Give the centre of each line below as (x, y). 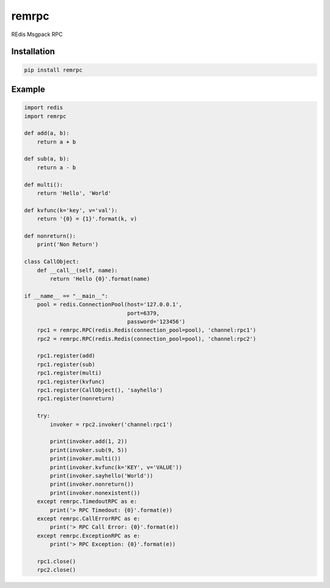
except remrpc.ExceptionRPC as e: (89, 536)
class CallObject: (52, 262)
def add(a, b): (47, 133)
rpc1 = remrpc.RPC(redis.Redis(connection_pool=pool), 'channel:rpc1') (147, 330)
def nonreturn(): (50, 236)
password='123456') (156, 322)
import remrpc (45, 116)
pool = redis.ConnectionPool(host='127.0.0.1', (110, 305)
